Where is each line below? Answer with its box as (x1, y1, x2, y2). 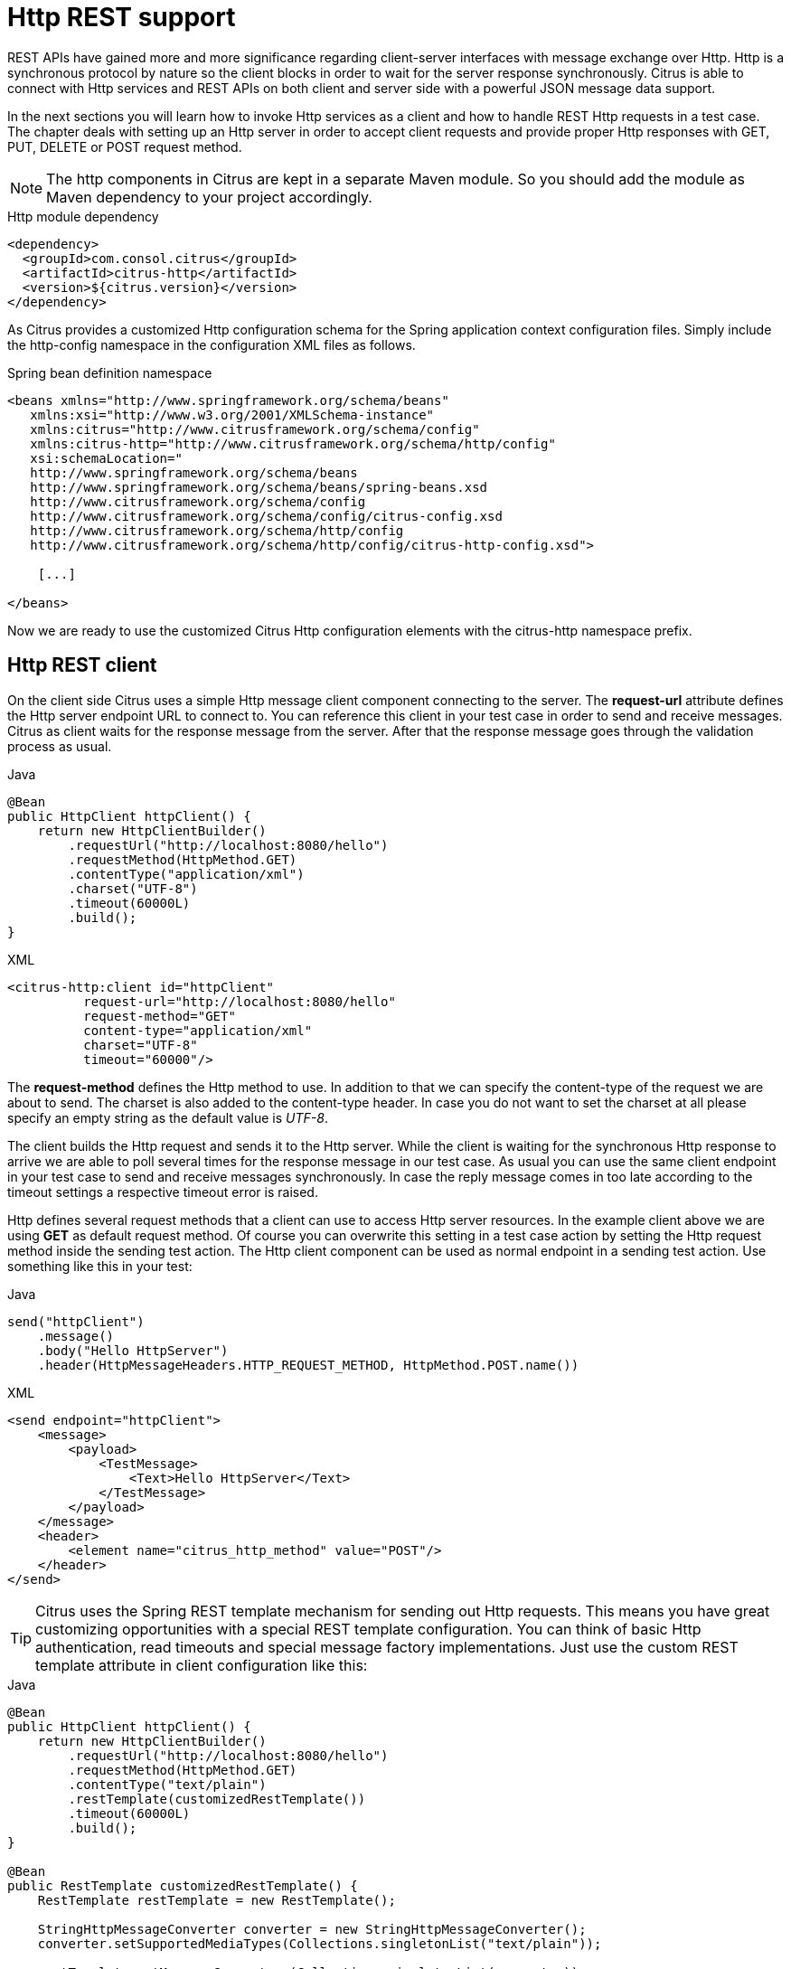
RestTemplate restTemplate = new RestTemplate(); (37, 1892, 396, 1908)
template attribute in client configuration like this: (35, 1655, 368, 1674)
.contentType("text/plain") (68, 1776, 267, 1792)
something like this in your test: (7, 1258, 193, 1274)
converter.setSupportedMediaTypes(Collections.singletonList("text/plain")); (37, 1936, 602, 1951)
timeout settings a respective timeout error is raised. (7, 1183, 318, 1200)
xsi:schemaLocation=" (30, 450, 183, 466)
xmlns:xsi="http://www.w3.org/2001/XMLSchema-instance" (30, 407, 435, 422)
